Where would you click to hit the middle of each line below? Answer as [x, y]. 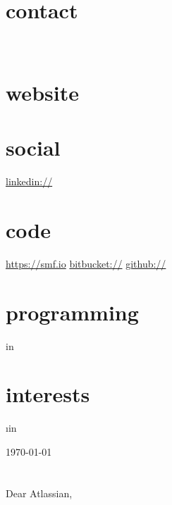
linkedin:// [29, 181]
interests [48, 394]
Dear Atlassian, [39, 493]
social [33, 148]
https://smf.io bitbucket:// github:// [86, 263]
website [42, 92]
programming [72, 312]
